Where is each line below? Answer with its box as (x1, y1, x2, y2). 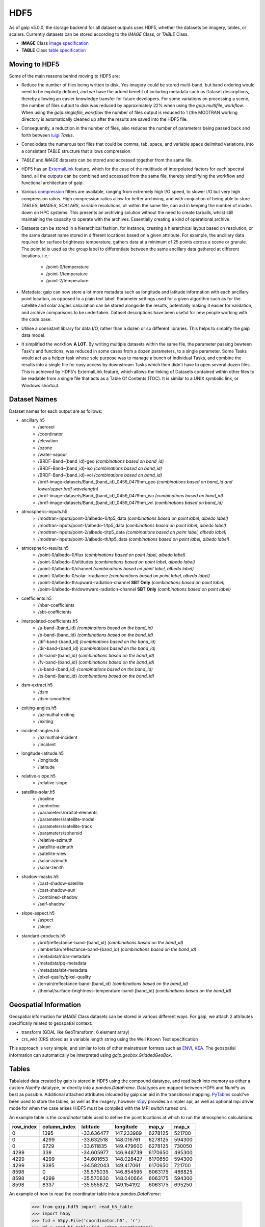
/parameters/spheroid (38, 830, 82, 836)
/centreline (38, 802, 60, 808)
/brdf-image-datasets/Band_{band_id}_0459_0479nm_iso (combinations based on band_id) (38, 493, 223, 499)
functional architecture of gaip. (21, 180, 84, 186)
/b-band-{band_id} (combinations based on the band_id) (38, 632, 154, 638)
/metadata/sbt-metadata (38, 967, 88, 973)
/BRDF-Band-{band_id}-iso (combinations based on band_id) (38, 465, 162, 471)
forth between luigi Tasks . (21, 132, 74, 138)
